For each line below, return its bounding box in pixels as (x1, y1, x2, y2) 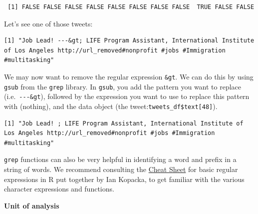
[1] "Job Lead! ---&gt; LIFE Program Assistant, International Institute (4, 37, 255, 44)
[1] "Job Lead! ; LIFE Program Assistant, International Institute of (4, 119, 244, 127)
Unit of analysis (4, 200, 59, 210)
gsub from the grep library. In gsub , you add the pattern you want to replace (4, 81, 242, 91)
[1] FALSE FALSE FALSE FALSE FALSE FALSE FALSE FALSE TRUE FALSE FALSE (7, 3, 255, 10)
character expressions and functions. (4, 183, 114, 194)
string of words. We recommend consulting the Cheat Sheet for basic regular (4, 164, 238, 174)
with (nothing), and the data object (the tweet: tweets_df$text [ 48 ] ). (4, 100, 218, 111)
